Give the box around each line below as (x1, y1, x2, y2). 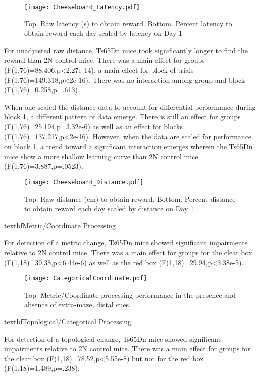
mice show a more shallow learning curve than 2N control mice (4, 151, 198, 161)
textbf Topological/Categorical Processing (4, 316, 132, 327)
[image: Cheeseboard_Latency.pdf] (24, 4, 140, 11)
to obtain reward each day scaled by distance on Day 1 (24, 203, 194, 214)
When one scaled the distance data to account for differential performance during (4, 101, 256, 112)
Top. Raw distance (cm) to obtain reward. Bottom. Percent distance (24, 193, 236, 204)
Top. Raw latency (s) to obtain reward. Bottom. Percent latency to (24, 18, 232, 28)
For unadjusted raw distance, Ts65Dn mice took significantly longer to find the (4, 44, 248, 55)
